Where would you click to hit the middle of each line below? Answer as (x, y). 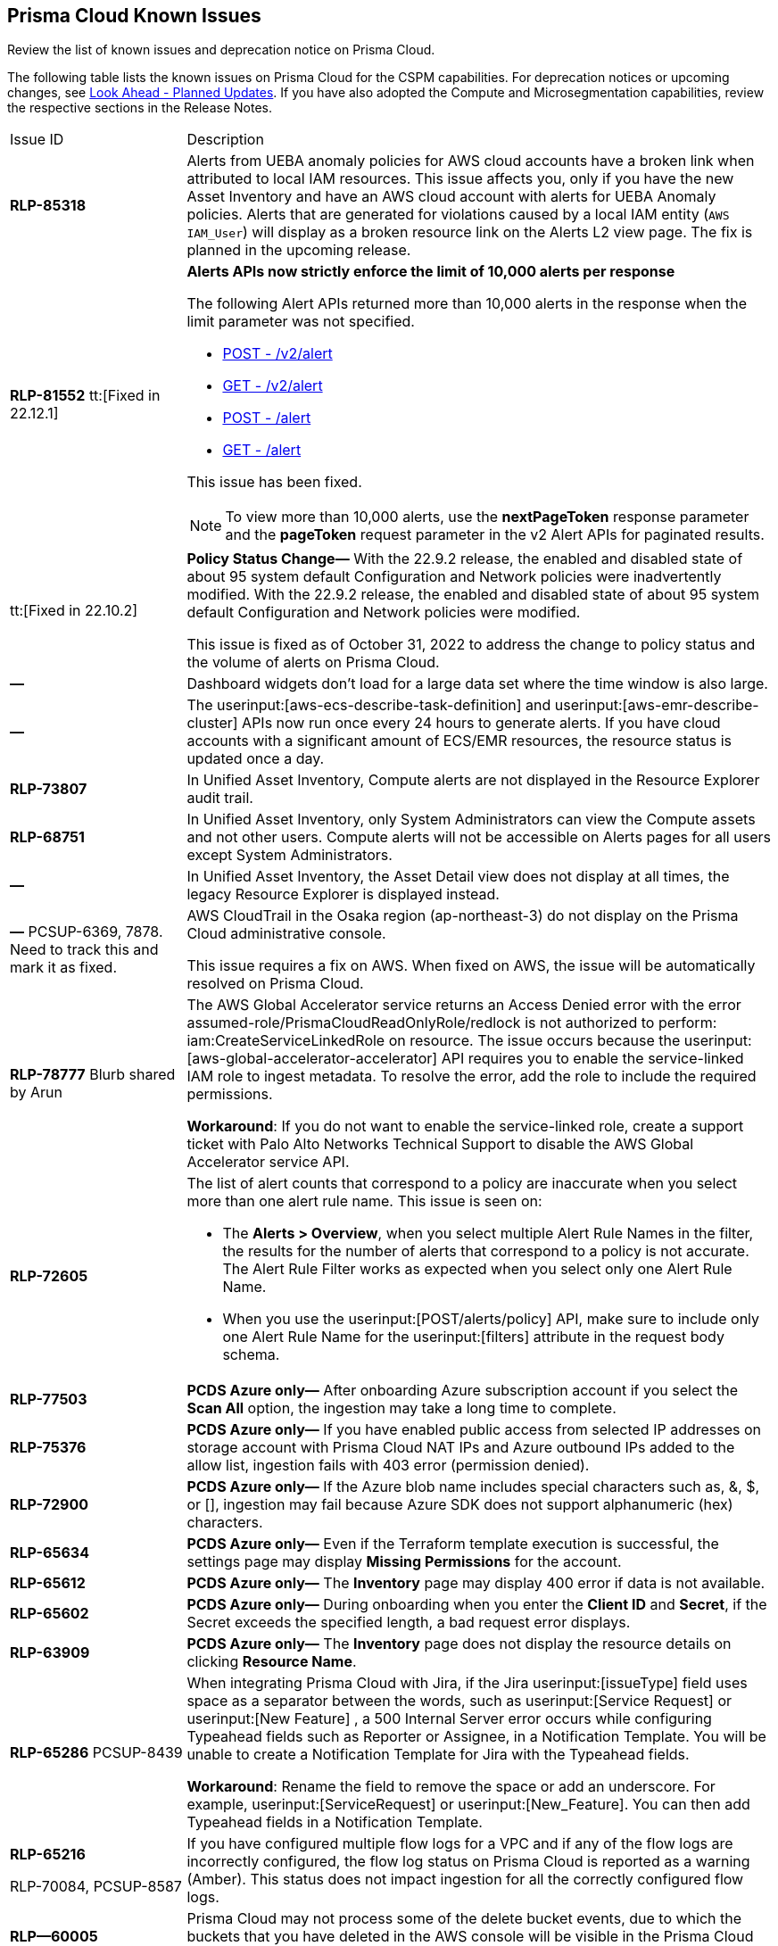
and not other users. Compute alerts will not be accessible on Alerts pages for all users (479, 837)
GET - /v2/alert (273, 386)
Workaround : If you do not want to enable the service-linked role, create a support (465, 1126)
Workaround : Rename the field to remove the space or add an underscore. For (451, 1787)
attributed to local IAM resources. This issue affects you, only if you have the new (460, 179)
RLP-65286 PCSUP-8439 (96, 1753)
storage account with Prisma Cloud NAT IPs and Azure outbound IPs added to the (461, 1448)
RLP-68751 (47, 837)
